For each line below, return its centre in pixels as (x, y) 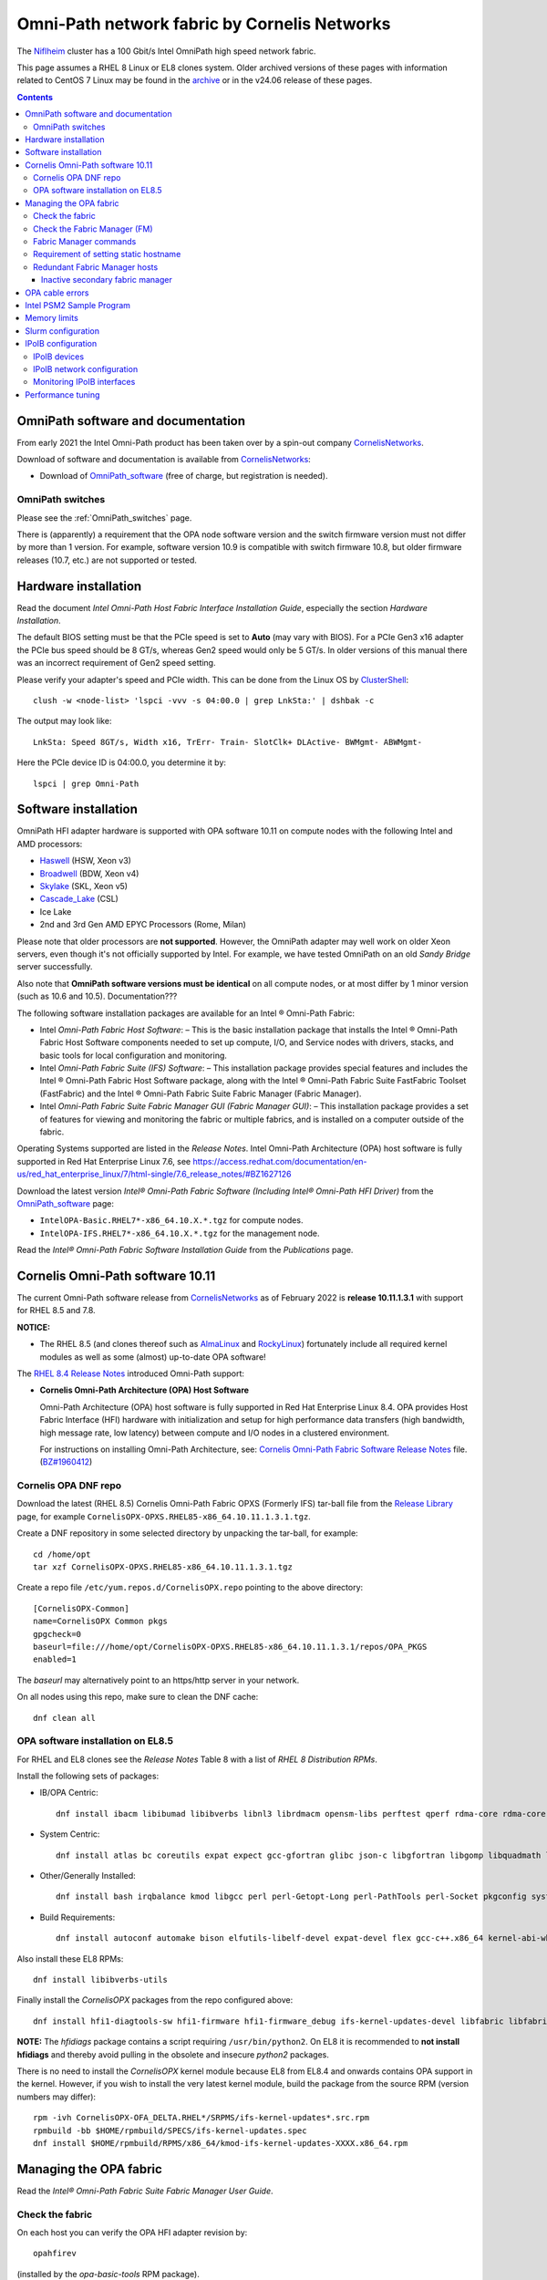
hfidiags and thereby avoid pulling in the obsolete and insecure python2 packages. (173, 2054)
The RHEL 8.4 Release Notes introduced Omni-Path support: (131, 1373)
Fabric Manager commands (85, 242)
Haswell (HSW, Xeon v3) (86, 861)
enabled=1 (55, 1659)
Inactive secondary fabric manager (107, 280)
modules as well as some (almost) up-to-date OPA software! (153, 1357)
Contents (35, 97)
